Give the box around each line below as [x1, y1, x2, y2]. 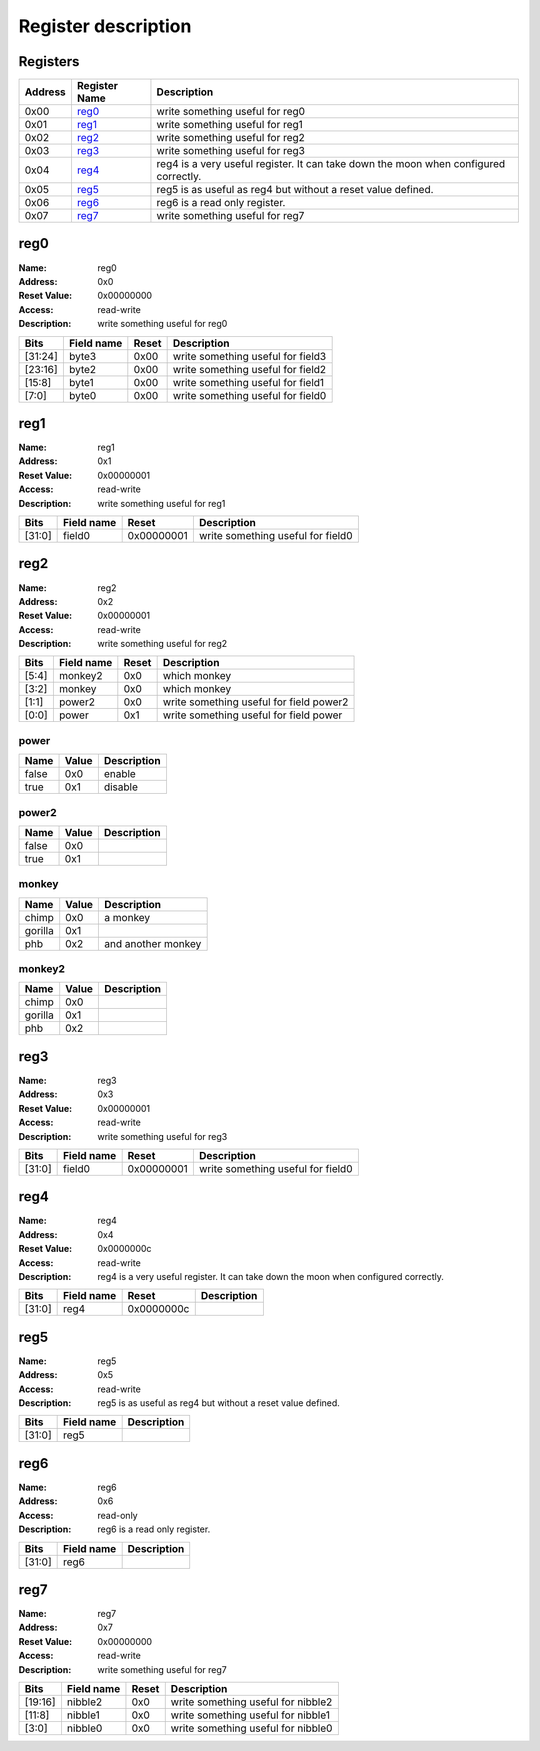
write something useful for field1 [172, 375, 325, 389]
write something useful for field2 [172, 362, 327, 376]
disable [103, 780, 139, 794]
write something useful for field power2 [162, 695, 349, 709]
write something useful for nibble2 [170, 1695, 333, 1709]
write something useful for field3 [172, 349, 327, 363]
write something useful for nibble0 [170, 1721, 333, 1735]
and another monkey [104, 936, 202, 950]
